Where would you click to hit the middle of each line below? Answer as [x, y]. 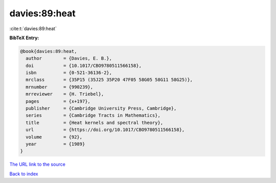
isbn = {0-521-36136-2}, [69, 73]
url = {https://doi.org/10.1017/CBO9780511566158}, [105, 130]
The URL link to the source [38, 164]
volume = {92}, [54, 137]
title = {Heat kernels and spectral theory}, [95, 123]
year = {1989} [55, 144]
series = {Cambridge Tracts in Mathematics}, [93, 115]
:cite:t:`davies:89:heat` [33, 29]
